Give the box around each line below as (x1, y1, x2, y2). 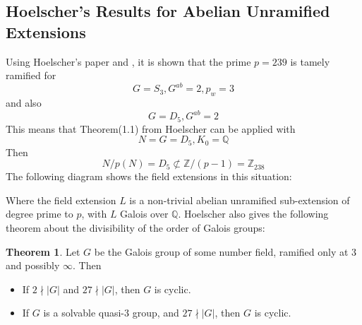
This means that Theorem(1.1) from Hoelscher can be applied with (6, 121, 296, 136)
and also (6, 95, 42, 110)
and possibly (6, 258, 60, 273)
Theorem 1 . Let (6, 244, 80, 259)
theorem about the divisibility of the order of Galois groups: (6, 220, 265, 235)
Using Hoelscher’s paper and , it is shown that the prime (6, 54, 251, 69)
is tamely (290, 54, 330, 69)
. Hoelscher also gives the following (178, 206, 329, 221)
